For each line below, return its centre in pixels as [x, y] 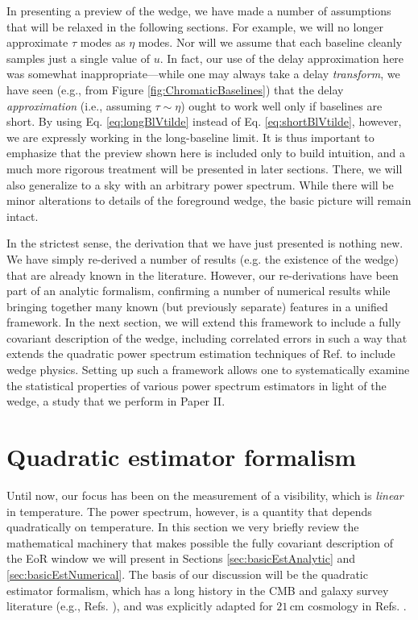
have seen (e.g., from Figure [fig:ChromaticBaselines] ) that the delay [175, 89]
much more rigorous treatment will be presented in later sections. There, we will [205, 168]
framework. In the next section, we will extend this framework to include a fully [204, 322]
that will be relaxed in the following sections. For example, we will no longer [195, 26]
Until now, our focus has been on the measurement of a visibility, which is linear [205, 495]
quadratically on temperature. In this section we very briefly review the [183, 527]
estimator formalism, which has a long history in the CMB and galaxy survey [198, 590]
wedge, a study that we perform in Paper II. [116, 401]
